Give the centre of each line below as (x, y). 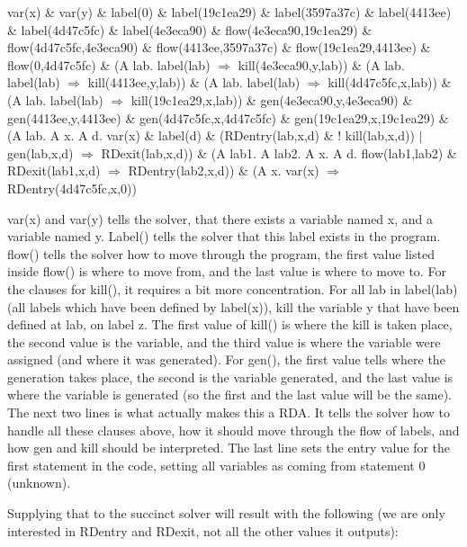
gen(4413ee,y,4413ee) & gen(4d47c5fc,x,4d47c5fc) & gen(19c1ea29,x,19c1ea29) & (228, 117)
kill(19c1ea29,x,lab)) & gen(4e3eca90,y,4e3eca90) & (272, 99)
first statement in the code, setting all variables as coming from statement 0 (216, 465)
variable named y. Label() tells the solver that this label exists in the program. (224, 236)
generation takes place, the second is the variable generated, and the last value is (230, 377)
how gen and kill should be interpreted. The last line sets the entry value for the (229, 448)
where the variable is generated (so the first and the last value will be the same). (229, 395)
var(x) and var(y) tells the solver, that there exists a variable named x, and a (220, 218)
